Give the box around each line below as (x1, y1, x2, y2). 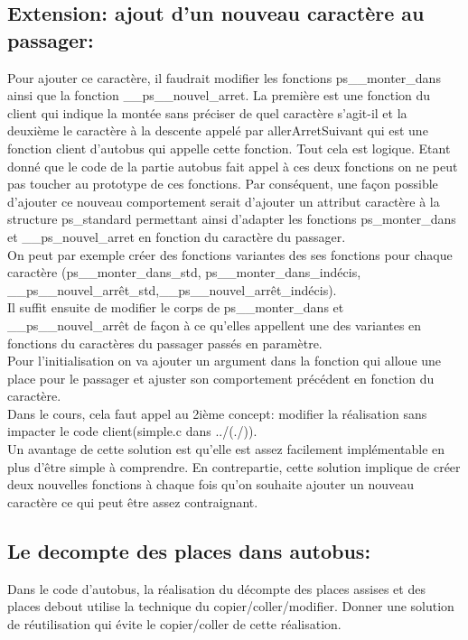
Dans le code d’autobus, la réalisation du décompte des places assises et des (7, 579, 426, 598)
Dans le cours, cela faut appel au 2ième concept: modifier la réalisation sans (7, 403, 427, 422)
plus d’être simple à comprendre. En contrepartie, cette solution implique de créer (7, 457, 461, 476)
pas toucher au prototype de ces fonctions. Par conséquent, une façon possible (7, 174, 438, 193)
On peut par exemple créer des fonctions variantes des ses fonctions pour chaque (7, 245, 453, 264)
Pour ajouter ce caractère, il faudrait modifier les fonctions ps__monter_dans (7, 68, 441, 87)
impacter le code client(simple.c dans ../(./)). (7, 422, 257, 441)
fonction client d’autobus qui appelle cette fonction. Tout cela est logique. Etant (7, 138, 451, 157)
